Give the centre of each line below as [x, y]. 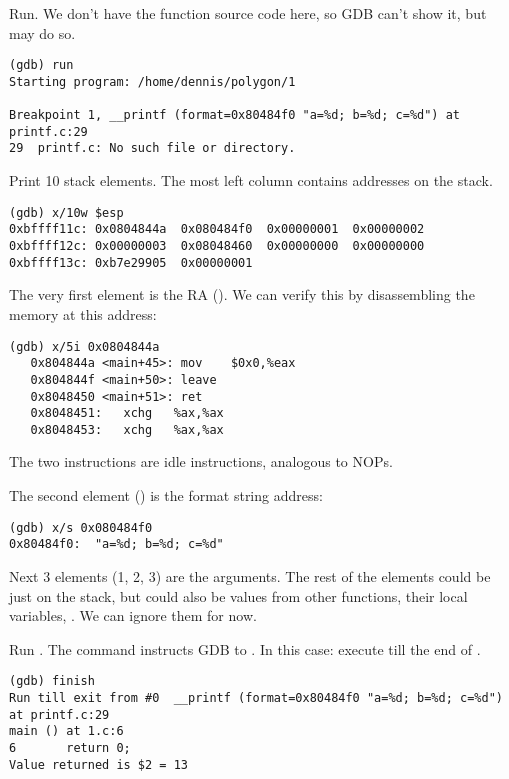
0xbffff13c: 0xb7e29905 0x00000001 [131, 262]
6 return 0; [70, 747]
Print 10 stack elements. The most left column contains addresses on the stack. [251, 180]
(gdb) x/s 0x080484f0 [81, 527]
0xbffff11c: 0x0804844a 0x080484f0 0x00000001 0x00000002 [217, 229]
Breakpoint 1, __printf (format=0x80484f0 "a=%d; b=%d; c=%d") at [235, 115]
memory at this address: [83, 313]
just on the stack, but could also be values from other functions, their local [238, 595]
